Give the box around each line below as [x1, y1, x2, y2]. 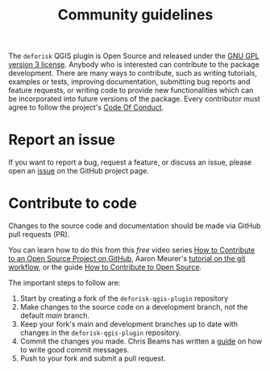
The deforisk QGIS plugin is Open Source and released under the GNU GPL [8, 51, 260, 61]
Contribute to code [8, 194, 137, 213]
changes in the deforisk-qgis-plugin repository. [19, 328, 181, 338]
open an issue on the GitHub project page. [8, 166, 149, 176]
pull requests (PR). [8, 230, 70, 240]
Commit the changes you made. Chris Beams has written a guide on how [19, 336, 263, 346]
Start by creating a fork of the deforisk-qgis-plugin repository [19, 294, 229, 303]
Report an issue [8, 131, 115, 149]
